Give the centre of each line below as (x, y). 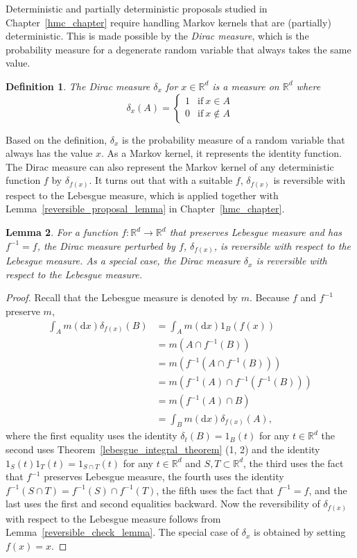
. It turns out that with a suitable (161, 180)
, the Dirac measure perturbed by (106, 245)
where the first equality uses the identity (92, 436)
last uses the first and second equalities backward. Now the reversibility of (163, 504)
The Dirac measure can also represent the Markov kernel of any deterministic (170, 166)
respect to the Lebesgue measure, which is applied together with (142, 195)
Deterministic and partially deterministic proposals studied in (137, 8)
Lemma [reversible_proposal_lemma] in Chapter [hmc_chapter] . (145, 209)
